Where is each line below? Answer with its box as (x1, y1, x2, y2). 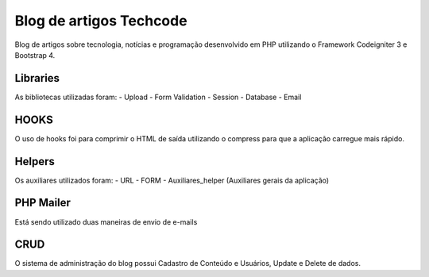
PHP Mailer (14, 196, 71, 210)
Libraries (14, 71, 60, 85)
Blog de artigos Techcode (14, 12, 187, 29)
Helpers (14, 155, 55, 168)
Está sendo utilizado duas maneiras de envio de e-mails (14, 217, 198, 226)
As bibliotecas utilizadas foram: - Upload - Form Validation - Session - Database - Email (14, 92, 302, 102)
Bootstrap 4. (14, 50, 56, 60)
